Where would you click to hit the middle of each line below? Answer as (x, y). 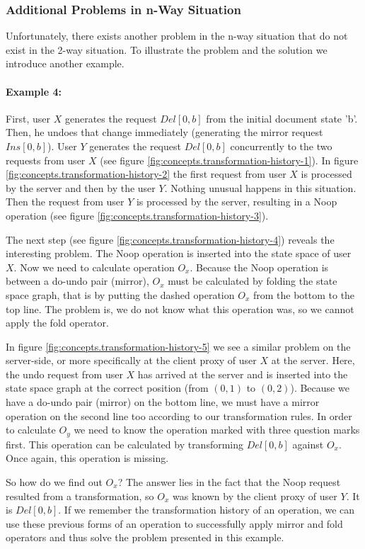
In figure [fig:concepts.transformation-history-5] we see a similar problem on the (178, 346)
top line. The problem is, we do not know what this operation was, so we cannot (180, 309)
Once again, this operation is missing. (87, 458)
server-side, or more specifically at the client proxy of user (131, 360)
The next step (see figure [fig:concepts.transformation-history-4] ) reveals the (170, 239)
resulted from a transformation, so (80, 496)
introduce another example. (65, 63)
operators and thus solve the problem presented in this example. (145, 537)
